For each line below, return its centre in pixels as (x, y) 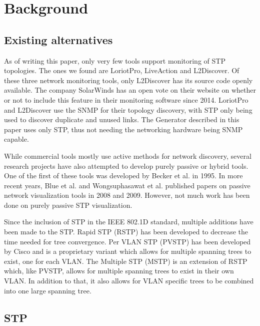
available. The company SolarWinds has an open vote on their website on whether (130, 90)
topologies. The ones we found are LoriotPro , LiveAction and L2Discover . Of (122, 70)
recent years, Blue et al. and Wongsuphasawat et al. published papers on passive (127, 185)
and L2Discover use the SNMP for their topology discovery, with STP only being (128, 109)
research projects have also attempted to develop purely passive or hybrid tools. (126, 166)
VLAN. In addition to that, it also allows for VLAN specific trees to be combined (129, 281)
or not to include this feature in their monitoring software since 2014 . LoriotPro (126, 99)
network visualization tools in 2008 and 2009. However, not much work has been (127, 195)
